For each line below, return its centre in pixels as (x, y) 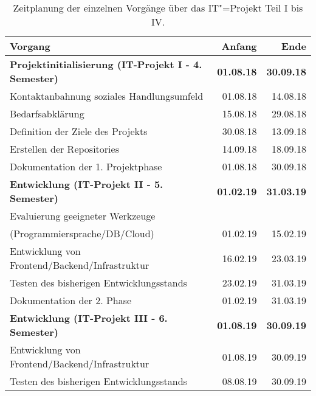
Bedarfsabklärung (47, 113)
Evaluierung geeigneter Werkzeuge (83, 216)
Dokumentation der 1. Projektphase (86, 166)
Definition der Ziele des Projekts (79, 131)
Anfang (239, 46)
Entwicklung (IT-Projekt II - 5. (87, 184)
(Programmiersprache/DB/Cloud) (82, 233)
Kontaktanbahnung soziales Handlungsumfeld (107, 96)
